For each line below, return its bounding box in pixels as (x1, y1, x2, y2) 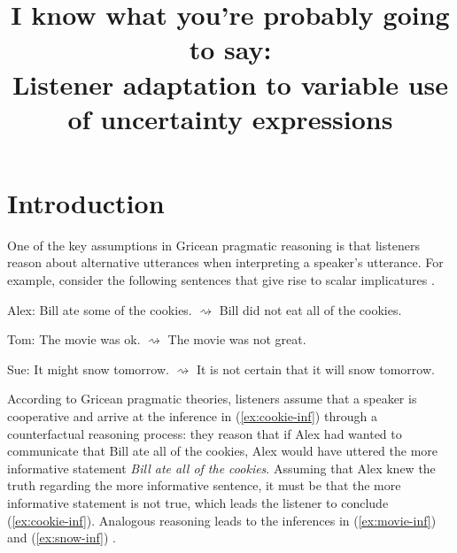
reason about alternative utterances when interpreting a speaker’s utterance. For (7, 253, 444, 272)
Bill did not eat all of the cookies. (219, 300, 402, 319)
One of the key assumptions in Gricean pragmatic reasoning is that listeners (7, 235, 420, 254)
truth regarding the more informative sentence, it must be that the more (7, 476, 401, 495)
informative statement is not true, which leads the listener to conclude (7, 494, 389, 511)
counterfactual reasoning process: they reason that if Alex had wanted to (7, 424, 402, 442)
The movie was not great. (167, 330, 306, 349)
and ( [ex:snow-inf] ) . (7, 528, 117, 547)
